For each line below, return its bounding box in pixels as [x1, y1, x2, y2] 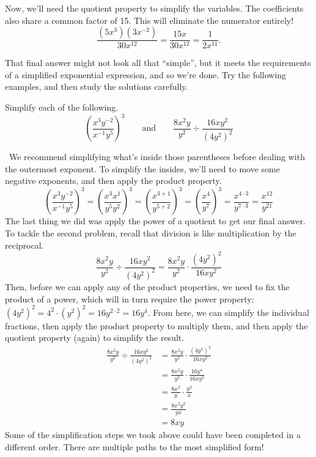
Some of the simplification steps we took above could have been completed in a [5, 428, 301, 441]
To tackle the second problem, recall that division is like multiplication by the [5, 226, 296, 239]
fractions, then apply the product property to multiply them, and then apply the [5, 319, 308, 332]
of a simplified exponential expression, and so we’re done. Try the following [5, 68, 287, 81]
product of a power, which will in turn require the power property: [5, 292, 254, 305]
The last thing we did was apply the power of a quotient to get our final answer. [5, 214, 306, 227]
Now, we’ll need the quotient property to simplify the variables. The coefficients [5, 2, 304, 14]
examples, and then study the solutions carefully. [5, 80, 188, 93]
